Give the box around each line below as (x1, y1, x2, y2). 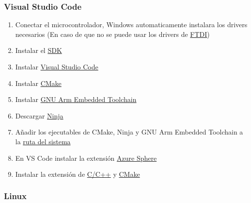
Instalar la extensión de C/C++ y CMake (15, 169, 140, 179)
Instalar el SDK (15, 45, 62, 55)
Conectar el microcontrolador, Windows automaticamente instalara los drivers (15, 19, 248, 30)
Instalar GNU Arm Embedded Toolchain (15, 94, 137, 104)
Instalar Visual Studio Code (15, 62, 98, 71)
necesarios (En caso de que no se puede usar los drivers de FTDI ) (15, 29, 210, 39)
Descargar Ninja (15, 110, 63, 120)
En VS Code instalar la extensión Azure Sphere (15, 152, 157, 163)
